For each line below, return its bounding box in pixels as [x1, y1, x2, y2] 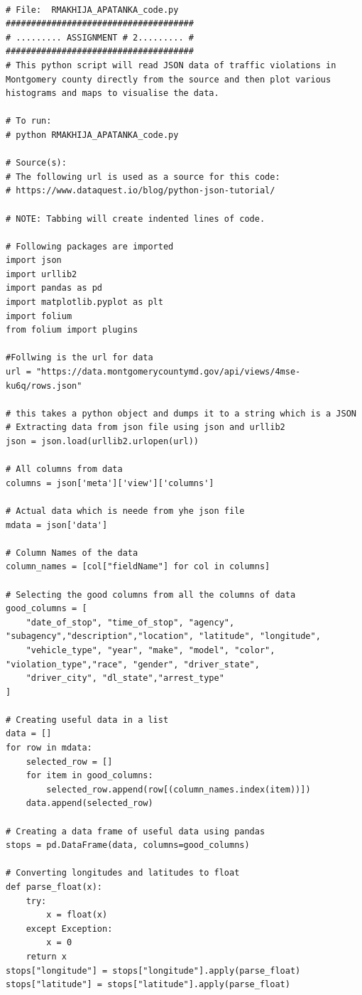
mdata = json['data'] [6, 520, 108, 530]
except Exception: [26, 923, 113, 934]
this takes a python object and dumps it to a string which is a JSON [16, 408, 356, 419]
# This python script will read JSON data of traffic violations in [6, 60, 336, 70]
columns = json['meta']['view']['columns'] [6, 478, 214, 488]
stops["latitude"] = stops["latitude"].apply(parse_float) [6, 979, 290, 990]
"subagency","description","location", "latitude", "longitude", [6, 631, 321, 642]
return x [26, 951, 67, 962]
